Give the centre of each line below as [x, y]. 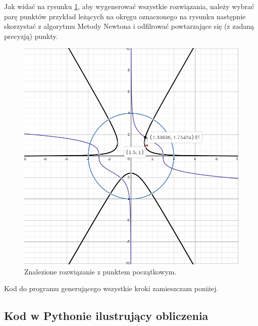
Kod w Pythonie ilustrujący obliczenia [106, 316]
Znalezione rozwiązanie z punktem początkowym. [100, 271]
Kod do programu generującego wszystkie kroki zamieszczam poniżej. [111, 288]
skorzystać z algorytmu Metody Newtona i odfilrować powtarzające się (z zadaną [129, 26]
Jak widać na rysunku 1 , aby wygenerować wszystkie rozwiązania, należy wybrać [129, 6]
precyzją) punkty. [31, 36]
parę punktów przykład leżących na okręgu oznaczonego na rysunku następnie [125, 16]
